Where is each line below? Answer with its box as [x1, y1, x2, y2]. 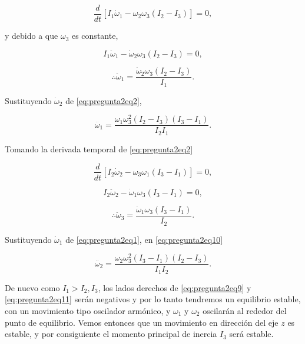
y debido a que [5, 29, 58, 42]
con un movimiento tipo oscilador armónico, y [5, 305, 171, 317]
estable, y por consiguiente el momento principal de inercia [5, 328, 217, 340]
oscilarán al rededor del [203, 305, 287, 317]
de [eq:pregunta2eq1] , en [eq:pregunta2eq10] [65, 233, 223, 245]
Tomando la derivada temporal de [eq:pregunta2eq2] [5, 142, 193, 155]
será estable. [229, 328, 274, 340]
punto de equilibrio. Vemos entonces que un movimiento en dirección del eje [5, 316, 279, 328]
